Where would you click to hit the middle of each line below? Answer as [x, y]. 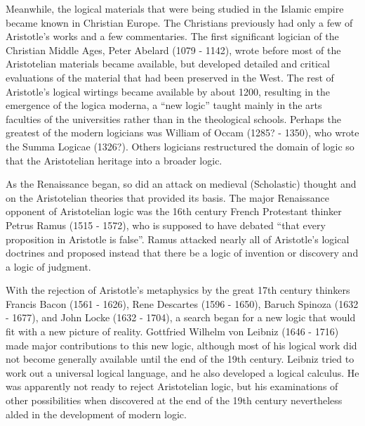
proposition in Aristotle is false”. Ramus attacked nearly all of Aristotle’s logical [178, 239]
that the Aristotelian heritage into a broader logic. [114, 160]
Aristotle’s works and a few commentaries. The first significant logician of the [172, 36]
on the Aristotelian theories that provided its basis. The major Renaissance [167, 197]
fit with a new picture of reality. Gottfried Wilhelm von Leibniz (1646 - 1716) [172, 331]
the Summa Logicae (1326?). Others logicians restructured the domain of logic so [180, 146]
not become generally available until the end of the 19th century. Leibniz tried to [180, 359]
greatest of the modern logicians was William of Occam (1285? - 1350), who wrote [182, 133]
